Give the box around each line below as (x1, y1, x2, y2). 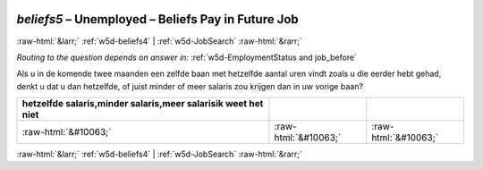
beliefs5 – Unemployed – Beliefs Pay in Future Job (16, 12, 299, 27)
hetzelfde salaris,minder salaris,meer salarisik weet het (21, 97, 264, 110)
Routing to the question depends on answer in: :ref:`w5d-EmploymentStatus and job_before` (16, 52, 358, 63)
